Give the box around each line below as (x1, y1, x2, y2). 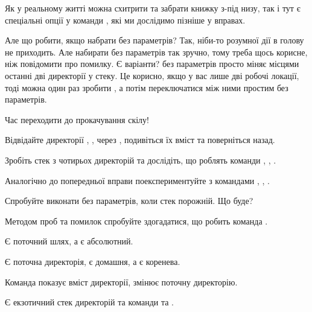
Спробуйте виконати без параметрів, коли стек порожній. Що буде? (5, 194, 253, 207)
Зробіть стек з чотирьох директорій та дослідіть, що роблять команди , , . (5, 153, 276, 166)
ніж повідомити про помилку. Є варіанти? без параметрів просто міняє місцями (5, 57, 299, 70)
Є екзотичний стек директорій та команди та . (5, 296, 174, 308)
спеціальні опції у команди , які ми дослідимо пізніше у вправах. (5, 13, 246, 26)
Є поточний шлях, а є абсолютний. (5, 235, 133, 247)
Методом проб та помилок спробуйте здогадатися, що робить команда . (5, 214, 268, 227)
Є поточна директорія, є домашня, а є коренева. (5, 255, 180, 267)
